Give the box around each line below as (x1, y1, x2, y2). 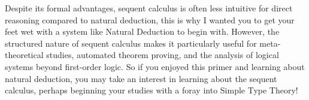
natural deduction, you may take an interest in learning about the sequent (5, 72, 277, 84)
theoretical (5, 49, 44, 61)
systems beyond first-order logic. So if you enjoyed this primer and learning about (5, 60, 305, 72)
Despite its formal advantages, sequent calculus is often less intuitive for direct (5, 2, 293, 14)
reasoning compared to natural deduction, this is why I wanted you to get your (5, 13, 295, 26)
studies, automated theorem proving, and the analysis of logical (46, 49, 279, 61)
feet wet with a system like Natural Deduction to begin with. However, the (5, 25, 280, 38)
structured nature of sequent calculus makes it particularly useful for (5, 37, 257, 49)
